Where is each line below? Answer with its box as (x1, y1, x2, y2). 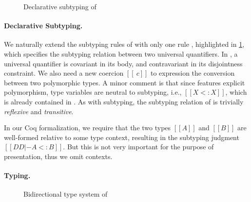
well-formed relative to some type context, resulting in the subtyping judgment (4, 132, 239, 142)
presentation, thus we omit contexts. (4, 151, 113, 161)
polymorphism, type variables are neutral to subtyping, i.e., (4, 87, 182, 97)
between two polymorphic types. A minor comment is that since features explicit (4, 77, 245, 87)
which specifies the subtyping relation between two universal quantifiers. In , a (4, 48, 238, 59)
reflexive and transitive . (4, 106, 74, 116)
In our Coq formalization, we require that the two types (4, 122, 171, 133)
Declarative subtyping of (23, 1, 97, 11)
